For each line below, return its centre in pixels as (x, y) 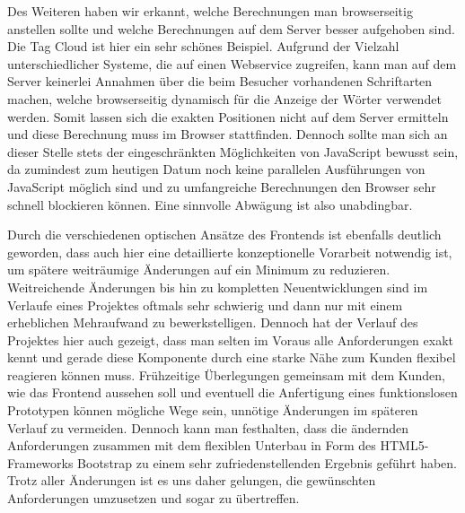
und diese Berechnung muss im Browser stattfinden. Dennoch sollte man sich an (228, 134)
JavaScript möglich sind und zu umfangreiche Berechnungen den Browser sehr (222, 186)
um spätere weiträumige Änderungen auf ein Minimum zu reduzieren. (199, 270)
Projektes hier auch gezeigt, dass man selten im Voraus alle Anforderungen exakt (230, 339)
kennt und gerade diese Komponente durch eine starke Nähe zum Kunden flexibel (232, 357)
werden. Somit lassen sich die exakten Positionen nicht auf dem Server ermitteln (228, 116)
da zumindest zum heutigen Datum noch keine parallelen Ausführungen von (216, 169)
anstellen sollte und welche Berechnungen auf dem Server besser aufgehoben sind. (231, 28)
